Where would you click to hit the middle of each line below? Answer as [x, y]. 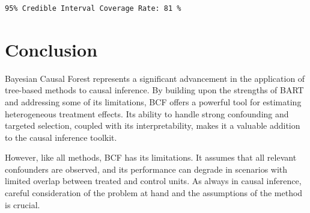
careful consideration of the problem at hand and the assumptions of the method [154, 193]
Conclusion [51, 49]
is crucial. [23, 204]
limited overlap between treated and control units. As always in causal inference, [153, 181]
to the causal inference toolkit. [61, 137]
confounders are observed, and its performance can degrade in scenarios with [146, 169]
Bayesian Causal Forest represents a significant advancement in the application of [155, 78]
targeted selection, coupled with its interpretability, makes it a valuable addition [153, 125]
